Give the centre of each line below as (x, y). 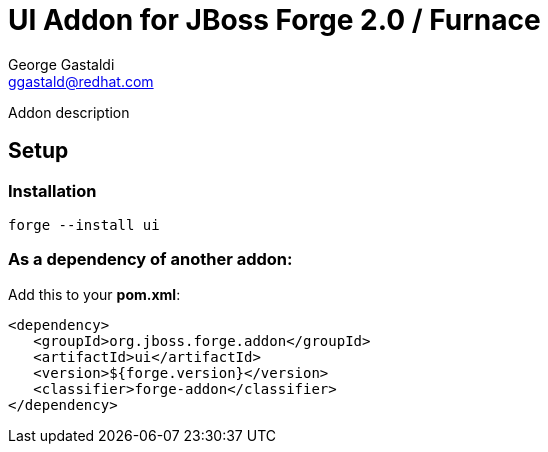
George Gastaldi (61, 64)
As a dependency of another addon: (150, 259)
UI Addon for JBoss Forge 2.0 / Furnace (274, 20)
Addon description (69, 112)
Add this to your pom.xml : (94, 294)
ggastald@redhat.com (81, 81)
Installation (52, 190)
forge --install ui (84, 224)
